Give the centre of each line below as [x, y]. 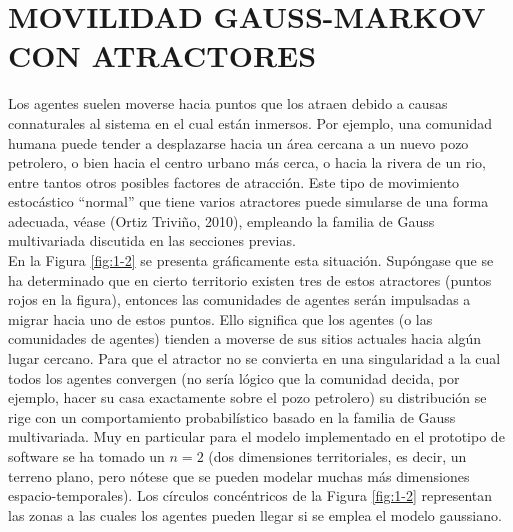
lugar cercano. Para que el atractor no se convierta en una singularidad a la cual [254, 358]
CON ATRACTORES [162, 55]
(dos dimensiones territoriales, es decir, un [337, 456]
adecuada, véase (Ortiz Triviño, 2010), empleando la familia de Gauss [221, 220]
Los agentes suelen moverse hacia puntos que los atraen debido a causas [228, 103]
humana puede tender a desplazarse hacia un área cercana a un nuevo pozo [238, 142]
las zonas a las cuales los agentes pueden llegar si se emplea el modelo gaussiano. [255, 514]
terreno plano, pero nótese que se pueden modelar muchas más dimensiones [239, 475]
